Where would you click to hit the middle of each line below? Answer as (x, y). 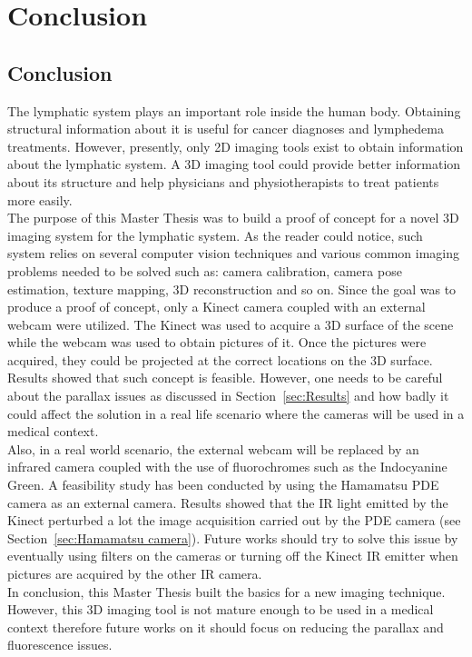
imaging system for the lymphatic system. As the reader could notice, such (215, 235)
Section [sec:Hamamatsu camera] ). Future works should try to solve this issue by (233, 538)
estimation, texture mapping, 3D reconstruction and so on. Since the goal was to (232, 289)
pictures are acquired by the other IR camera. (135, 574)
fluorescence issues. (60, 645)
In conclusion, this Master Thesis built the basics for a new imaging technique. (226, 591)
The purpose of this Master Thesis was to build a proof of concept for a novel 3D (233, 218)
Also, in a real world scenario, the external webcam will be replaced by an (213, 448)
